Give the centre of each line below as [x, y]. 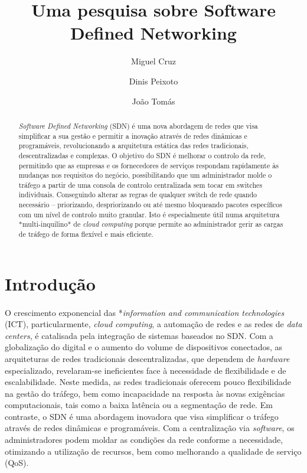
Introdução [50, 283]
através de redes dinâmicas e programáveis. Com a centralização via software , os [150, 428]
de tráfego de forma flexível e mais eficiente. [86, 234]
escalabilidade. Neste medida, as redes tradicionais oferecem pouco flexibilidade [148, 382]
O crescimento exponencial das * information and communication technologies [145, 312]
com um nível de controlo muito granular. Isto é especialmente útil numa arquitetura [149, 214]
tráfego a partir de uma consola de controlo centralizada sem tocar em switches [141, 185]
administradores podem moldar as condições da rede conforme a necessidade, [144, 440]
